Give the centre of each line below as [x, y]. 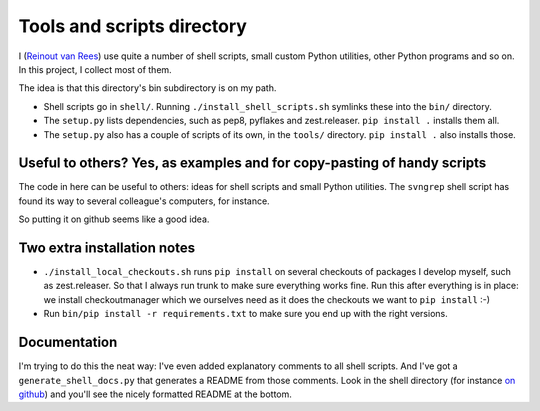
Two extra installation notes [106, 248]
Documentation [68, 342]
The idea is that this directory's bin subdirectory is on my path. [147, 88]
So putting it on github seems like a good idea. [114, 219]
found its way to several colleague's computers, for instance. [144, 201]
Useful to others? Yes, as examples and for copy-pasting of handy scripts [252, 163]
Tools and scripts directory [132, 26]
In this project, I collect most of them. [95, 69]
